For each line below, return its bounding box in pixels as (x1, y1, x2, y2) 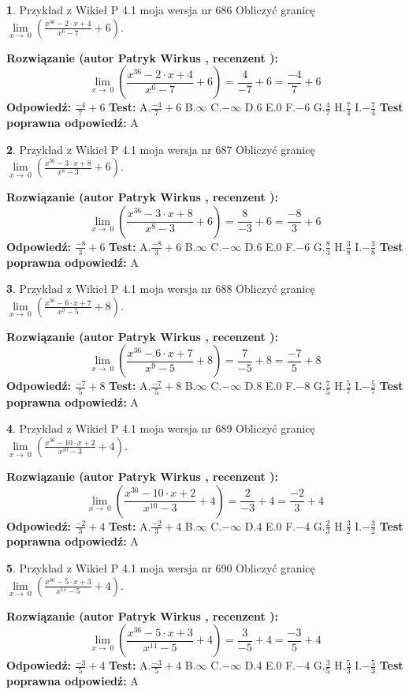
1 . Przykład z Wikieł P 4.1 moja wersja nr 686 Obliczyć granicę (6, 2, 315, 17)
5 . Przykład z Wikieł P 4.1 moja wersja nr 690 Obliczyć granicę (6, 559, 315, 576)
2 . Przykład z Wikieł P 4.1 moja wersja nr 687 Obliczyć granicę (6, 141, 315, 157)
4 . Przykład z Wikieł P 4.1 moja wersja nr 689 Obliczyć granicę (6, 420, 315, 437)
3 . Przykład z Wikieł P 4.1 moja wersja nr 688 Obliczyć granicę (6, 280, 315, 297)
